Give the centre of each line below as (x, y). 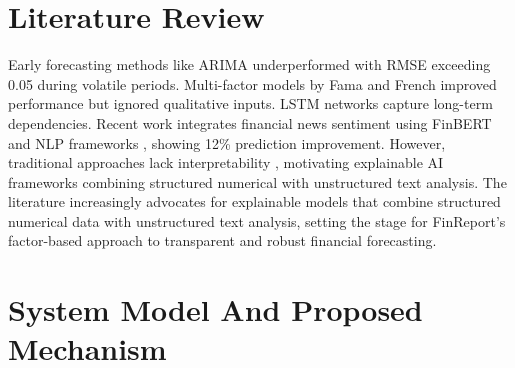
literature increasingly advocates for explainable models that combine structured (254, 201)
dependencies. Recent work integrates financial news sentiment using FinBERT (250, 122)
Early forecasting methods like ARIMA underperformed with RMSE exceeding (249, 64)
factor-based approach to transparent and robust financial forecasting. (222, 240)
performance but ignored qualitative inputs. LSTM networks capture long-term (250, 103)
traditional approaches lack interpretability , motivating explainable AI (226, 162)
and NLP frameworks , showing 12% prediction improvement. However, (227, 142)
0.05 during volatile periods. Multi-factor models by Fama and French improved (252, 83)
